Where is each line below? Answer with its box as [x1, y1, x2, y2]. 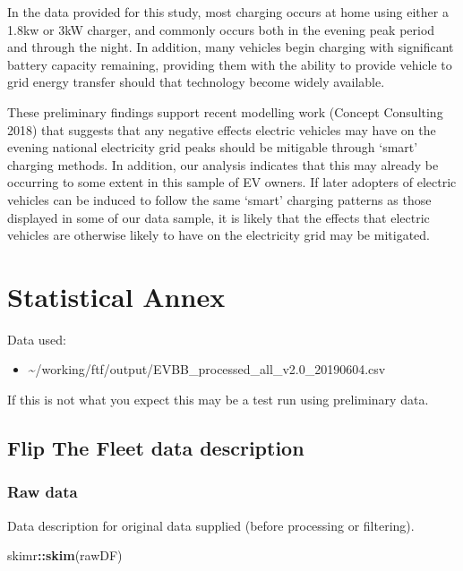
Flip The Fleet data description [7, 434, 304, 462]
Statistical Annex [7, 277, 226, 314]
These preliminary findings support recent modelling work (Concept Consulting [7, 102, 443, 121]
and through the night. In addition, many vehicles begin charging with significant [7, 38, 454, 56]
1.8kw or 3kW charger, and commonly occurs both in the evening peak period [7, 20, 435, 38]
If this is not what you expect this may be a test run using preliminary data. [7, 390, 429, 409]
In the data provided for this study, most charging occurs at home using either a [7, 3, 449, 21]
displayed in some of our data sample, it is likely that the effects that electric [7, 208, 430, 226]
